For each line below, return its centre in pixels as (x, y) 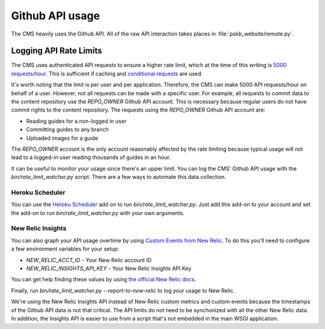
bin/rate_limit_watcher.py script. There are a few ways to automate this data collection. (119, 177)
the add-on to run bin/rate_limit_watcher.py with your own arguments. (98, 213)
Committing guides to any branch (67, 130)
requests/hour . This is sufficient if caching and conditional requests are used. (107, 74)
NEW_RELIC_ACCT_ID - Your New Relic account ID (89, 260)
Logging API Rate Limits (57, 51)
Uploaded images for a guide (62, 138)
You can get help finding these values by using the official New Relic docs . (104, 280)
